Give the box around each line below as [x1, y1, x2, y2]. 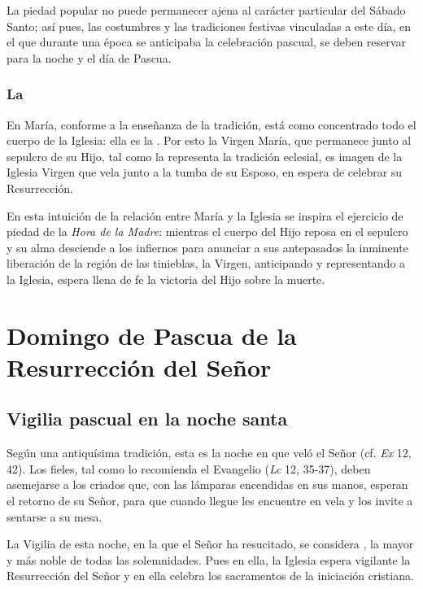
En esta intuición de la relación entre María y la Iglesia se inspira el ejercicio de [7, 207, 403, 224]
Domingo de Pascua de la [7, 318, 297, 351]
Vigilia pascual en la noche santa [7, 406, 288, 431]
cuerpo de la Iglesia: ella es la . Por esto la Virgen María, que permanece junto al [7, 132, 412, 149]
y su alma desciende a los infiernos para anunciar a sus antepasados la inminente [7, 238, 408, 255]
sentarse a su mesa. [7, 508, 102, 525]
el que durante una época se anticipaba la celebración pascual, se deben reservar [7, 33, 406, 50]
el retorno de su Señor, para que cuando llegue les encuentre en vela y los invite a [7, 492, 413, 509]
